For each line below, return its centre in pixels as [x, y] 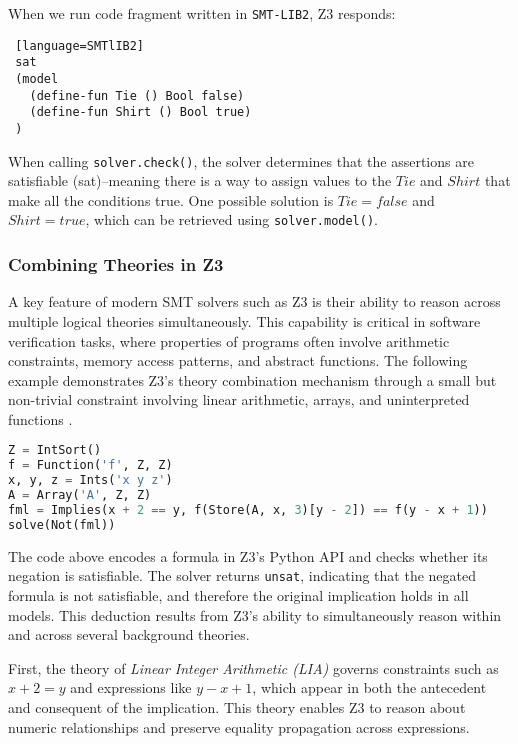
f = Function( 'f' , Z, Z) [90, 465]
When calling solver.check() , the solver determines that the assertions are [241, 160]
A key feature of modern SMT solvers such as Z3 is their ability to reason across [254, 301]
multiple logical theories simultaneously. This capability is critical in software [244, 320]
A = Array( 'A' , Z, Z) [80, 495]
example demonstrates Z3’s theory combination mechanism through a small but [252, 379]
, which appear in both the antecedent [369, 687]
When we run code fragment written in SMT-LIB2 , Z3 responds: [202, 13]
